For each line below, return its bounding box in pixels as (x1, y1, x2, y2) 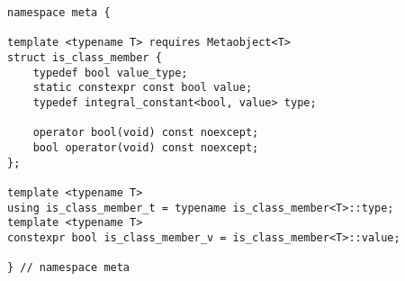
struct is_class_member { (7, 50, 162, 64)
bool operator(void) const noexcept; (32, 140, 259, 154)
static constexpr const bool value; (32, 81, 253, 95)
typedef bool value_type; (32, 66, 188, 79)
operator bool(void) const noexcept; (32, 126, 259, 140)
